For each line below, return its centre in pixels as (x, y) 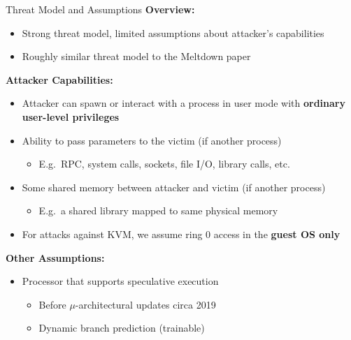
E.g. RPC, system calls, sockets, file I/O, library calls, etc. (164, 164)
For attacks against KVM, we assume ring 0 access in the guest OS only (181, 234)
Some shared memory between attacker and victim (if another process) (174, 187)
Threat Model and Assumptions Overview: (100, 9)
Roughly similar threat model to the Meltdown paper (136, 56)
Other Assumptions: (55, 257)
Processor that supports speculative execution (120, 281)
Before (52, 304)
